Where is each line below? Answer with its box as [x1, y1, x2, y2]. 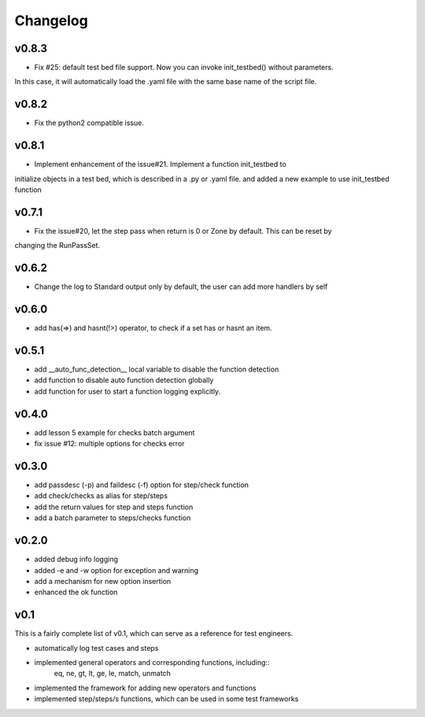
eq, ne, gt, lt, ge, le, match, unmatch [54, 669, 171, 678]
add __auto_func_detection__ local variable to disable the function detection [34, 364, 279, 374]
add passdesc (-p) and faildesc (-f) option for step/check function [34, 480, 249, 490]
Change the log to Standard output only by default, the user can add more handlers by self [34, 282, 328, 291]
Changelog [14, 12, 88, 29]
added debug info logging [34, 555, 118, 564]
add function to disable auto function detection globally [34, 375, 214, 385]
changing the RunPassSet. [14, 241, 101, 250]
